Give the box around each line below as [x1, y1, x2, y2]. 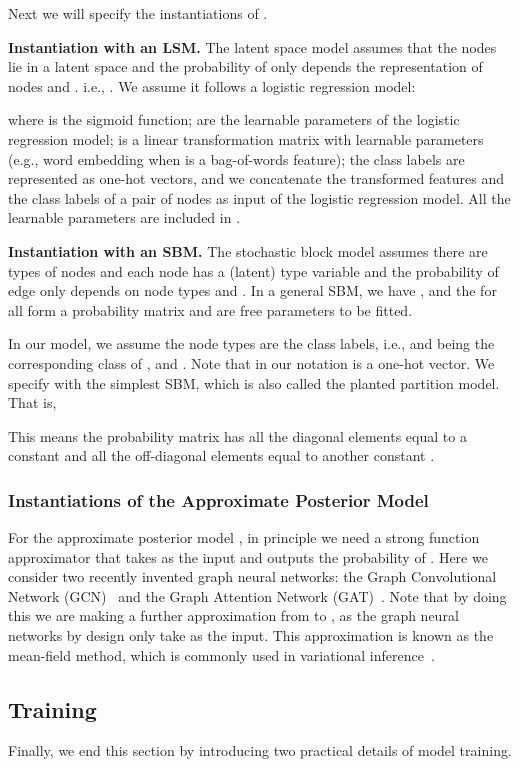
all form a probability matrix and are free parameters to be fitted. [8, 299, 413, 320]
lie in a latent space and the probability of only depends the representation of [8, 56, 483, 77]
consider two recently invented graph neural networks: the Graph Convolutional [8, 566, 497, 587]
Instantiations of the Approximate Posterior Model [8, 487, 429, 512]
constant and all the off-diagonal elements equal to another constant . [8, 445, 435, 466]
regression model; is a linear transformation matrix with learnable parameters [8, 128, 484, 149]
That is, [8, 392, 57, 413]
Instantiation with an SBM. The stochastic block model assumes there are [8, 240, 488, 261]
